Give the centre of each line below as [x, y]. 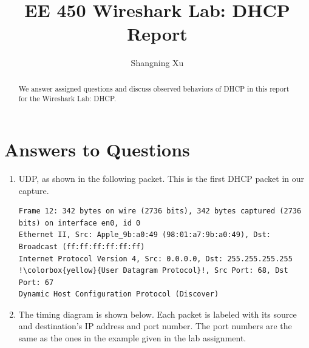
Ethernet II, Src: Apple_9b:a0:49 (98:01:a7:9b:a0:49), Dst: [145, 235]
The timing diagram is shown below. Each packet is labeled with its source [158, 314]
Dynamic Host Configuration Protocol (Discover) [119, 294]
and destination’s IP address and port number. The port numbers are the [155, 326]
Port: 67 [36, 282]
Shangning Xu [157, 63]
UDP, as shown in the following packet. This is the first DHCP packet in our [161, 178]
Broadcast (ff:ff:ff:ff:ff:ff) [82, 246]
